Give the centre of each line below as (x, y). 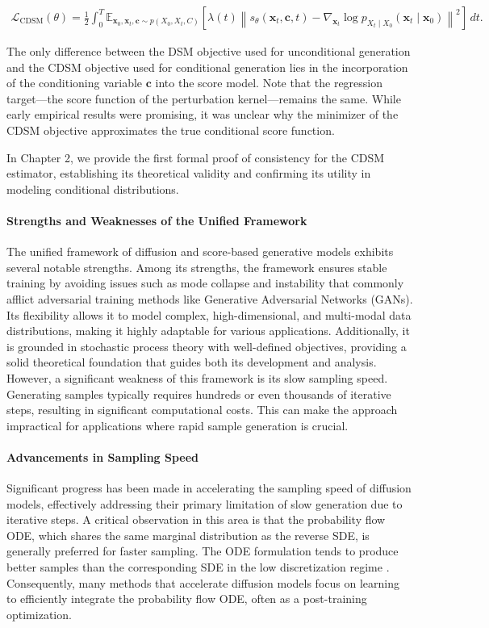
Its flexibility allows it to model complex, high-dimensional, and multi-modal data (209, 314)
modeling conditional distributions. (93, 188)
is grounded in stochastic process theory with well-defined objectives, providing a (207, 346)
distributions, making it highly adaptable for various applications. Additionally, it (208, 331)
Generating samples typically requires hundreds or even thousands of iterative (199, 394)
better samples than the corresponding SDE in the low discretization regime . (198, 567)
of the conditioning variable (75, 83)
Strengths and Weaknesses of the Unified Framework (157, 220)
